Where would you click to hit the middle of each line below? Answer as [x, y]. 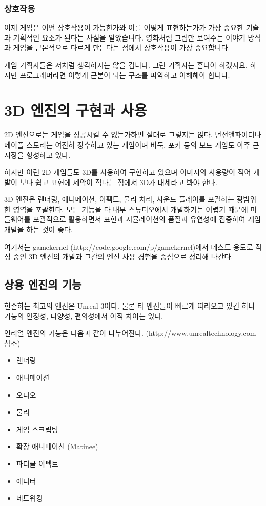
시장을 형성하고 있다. [37, 155]
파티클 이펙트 [37, 463]
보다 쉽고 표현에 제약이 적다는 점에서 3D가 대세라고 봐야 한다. [118, 182]
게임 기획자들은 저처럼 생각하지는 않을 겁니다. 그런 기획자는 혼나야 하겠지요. [126, 65]
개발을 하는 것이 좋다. [38, 229]
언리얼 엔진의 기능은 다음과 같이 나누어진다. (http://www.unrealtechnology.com [130, 333]
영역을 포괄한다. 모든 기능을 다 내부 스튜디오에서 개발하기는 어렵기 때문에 [130, 209]
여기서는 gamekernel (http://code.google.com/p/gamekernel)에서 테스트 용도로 [129, 246]
